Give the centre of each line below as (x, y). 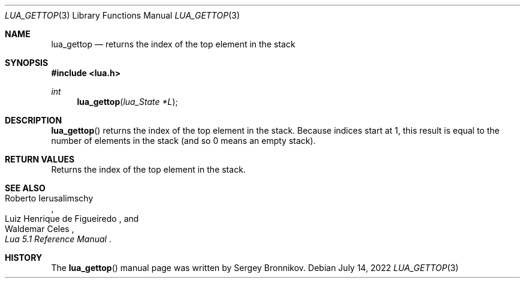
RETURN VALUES (40, 159)
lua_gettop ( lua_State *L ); (127, 102)
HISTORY (24, 258)
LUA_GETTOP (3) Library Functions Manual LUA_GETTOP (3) (123, 15)
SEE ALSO (25, 188)
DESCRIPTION (34, 120)
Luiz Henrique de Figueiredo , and (72, 219)
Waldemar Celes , (40, 229)
